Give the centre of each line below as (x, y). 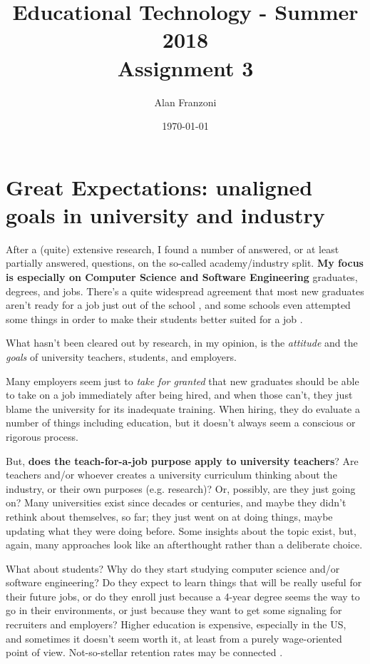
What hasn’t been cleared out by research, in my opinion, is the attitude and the (182, 343)
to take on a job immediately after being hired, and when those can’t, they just (179, 395)
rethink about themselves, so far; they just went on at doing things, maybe (169, 516)
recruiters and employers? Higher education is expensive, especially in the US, (176, 624)
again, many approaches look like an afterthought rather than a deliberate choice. (184, 545)
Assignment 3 (185, 67)
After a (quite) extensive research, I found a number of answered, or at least (173, 249)
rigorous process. (42, 436)
